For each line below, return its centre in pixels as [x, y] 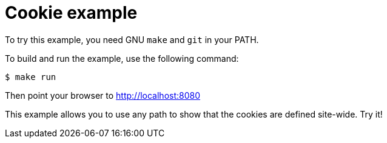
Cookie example [71, 13]
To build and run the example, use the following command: [122, 58]
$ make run [31, 77]
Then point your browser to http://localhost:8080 [103, 95]
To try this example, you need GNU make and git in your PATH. [132, 39]
